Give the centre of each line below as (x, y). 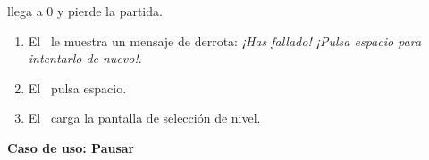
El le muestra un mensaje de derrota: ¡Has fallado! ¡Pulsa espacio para (225, 40)
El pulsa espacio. (77, 88)
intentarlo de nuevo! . (85, 58)
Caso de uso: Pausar (71, 147)
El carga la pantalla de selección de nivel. (144, 118)
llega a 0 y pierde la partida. (85, 11)
